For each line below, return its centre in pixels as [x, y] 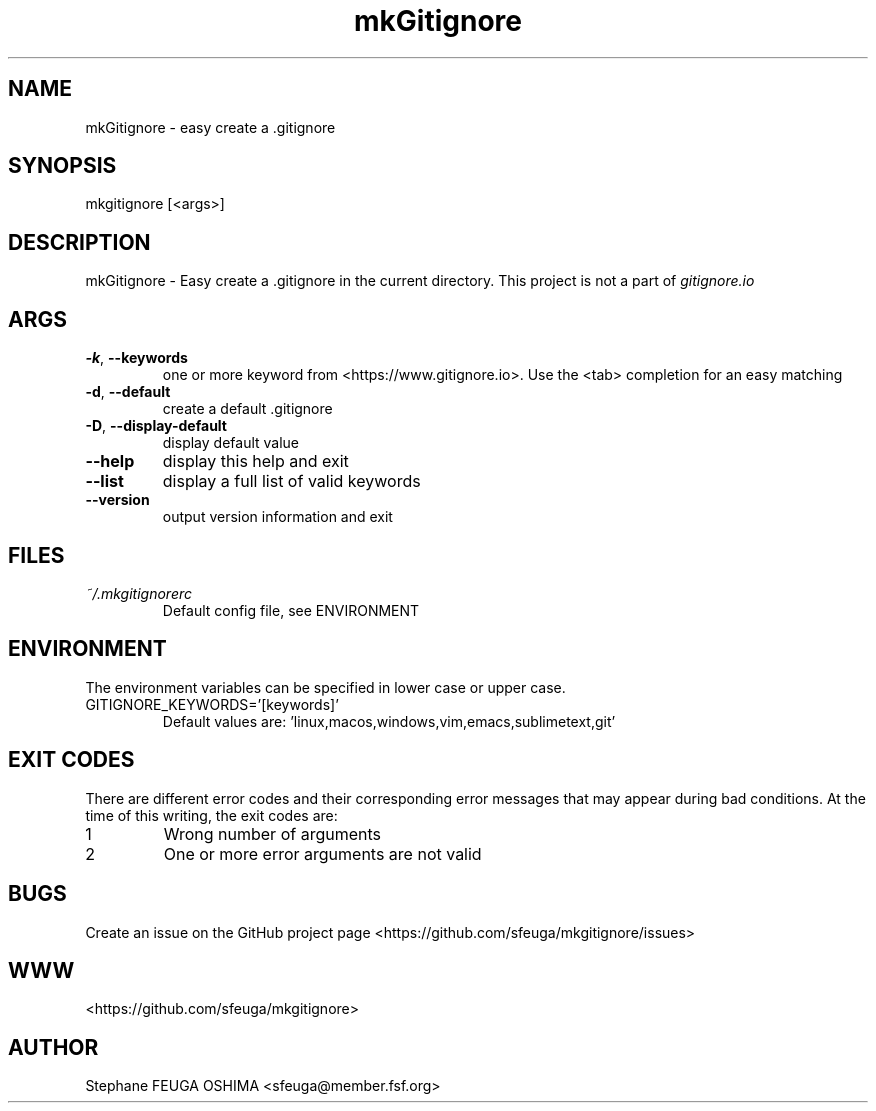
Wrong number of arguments [272, 833]
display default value [231, 443]
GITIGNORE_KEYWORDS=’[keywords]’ [212, 704]
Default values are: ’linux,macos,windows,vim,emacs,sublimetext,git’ [389, 721]
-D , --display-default [156, 426]
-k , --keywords [136, 358]
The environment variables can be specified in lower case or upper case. [325, 687]
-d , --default [128, 392]
